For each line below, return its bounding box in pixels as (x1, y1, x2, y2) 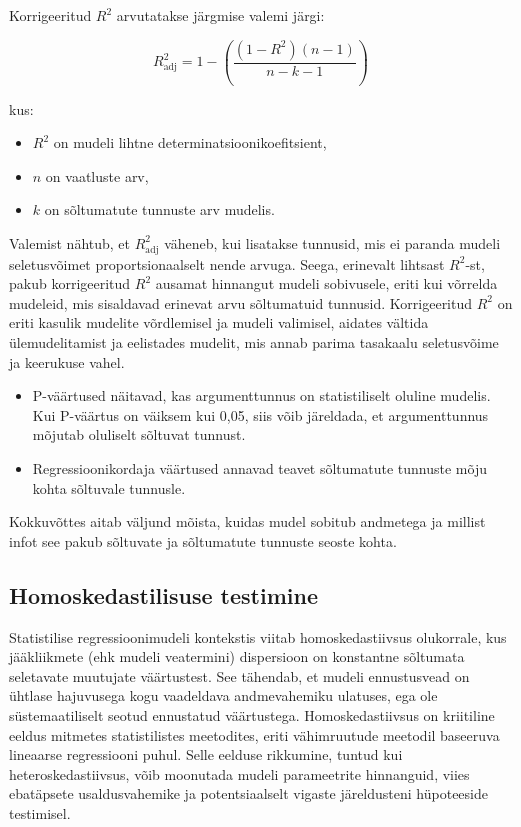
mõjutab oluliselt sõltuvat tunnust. (32, 424, 246, 445)
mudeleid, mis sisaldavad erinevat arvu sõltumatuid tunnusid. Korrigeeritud (9, 292, 473, 313)
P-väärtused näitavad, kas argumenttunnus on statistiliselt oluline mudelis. (32, 385, 491, 406)
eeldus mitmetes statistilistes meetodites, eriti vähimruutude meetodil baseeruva (9, 724, 500, 745)
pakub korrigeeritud (9, 273, 131, 294)
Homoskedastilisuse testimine (9, 579, 318, 610)
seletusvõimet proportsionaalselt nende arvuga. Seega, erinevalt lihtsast (9, 253, 445, 274)
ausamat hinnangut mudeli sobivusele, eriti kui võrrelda (155, 273, 498, 294)
